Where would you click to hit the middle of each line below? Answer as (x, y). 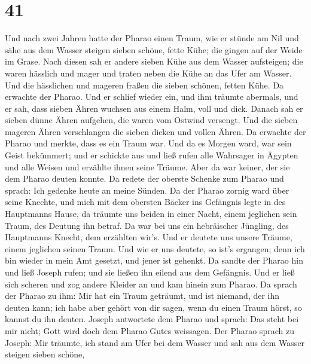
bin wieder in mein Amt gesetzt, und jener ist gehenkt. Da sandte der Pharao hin (154, 260)
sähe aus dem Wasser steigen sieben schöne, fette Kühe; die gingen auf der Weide (154, 49)
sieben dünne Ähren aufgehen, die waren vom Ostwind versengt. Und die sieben (151, 120)
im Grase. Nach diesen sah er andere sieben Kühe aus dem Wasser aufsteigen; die (154, 61)
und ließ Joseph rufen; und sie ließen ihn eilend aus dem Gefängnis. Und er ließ (150, 272)
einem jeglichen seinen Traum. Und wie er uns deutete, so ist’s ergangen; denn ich (155, 248)
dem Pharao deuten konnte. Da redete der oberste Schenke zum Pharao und (144, 178)
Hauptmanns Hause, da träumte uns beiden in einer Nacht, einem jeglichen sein (151, 214)
